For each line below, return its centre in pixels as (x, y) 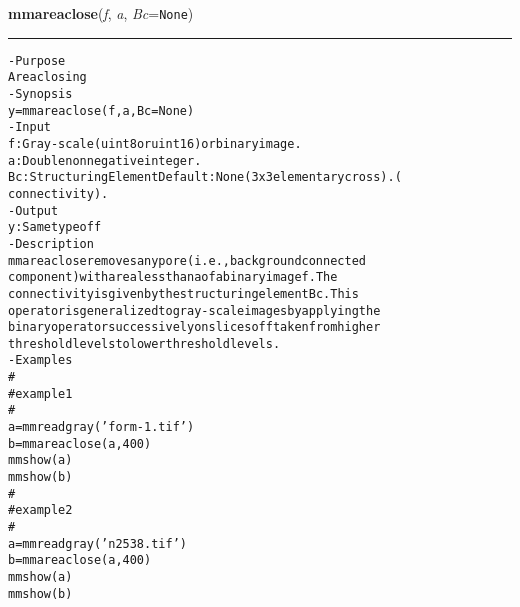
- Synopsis (40, 93)
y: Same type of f (55, 227)
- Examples (40, 360)
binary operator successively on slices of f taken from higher (194, 327)
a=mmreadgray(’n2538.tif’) (97, 543)
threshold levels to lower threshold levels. (144, 343)
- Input (29, 127)
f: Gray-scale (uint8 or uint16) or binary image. (155, 143)
